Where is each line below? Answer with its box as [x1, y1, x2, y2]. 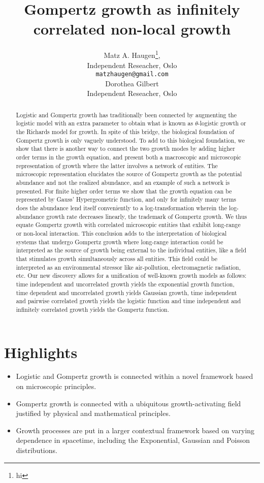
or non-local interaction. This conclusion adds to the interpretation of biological [16, 229, 227, 237]
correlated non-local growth [33, 18, 231, 39]
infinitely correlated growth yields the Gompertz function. [16, 305, 170, 313]
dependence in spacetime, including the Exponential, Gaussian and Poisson [16, 435, 250, 445]
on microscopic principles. [16, 381, 96, 392]
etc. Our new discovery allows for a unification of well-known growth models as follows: [16, 271, 247, 280]
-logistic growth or [197, 119, 246, 127]
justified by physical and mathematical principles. [16, 408, 171, 418]
